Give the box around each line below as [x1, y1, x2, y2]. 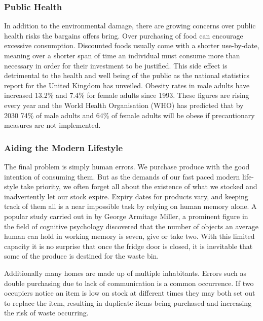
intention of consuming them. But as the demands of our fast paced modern [4, 171, 240, 182]
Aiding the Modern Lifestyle [4, 141, 123, 154]
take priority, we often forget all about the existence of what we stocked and [20, 181, 257, 192]
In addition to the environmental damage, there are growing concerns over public [4, 20, 256, 31]
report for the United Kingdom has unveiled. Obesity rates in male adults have [4, 80, 250, 90]
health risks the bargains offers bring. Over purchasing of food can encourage [4, 30, 243, 41]
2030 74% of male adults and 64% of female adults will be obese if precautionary [4, 110, 255, 120]
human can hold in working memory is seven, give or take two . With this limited [4, 231, 255, 241]
